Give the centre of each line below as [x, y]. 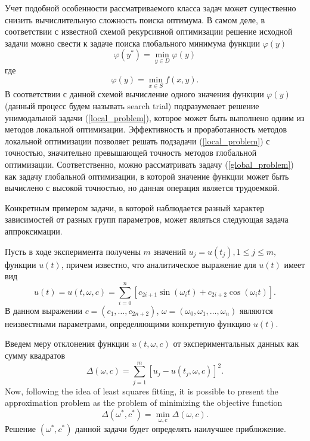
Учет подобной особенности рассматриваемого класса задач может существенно [151, 8]
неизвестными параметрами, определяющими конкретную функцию [128, 323]
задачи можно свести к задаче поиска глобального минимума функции [132, 43]
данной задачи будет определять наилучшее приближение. [181, 429]
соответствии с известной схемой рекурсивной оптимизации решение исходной [149, 31]
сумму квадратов [35, 355]
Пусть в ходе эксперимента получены [73, 251]
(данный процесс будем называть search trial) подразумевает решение [132, 106]
